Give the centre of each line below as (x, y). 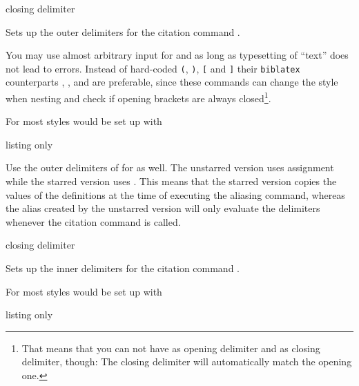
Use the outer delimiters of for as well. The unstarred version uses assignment (170, 167)
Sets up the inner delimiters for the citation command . (123, 268)
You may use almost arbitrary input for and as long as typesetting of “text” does (177, 55)
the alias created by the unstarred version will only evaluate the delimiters (163, 208)
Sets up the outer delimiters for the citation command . (123, 31)
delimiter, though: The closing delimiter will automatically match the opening (187, 361)
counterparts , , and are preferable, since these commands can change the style (172, 82)
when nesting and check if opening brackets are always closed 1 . (138, 97)
